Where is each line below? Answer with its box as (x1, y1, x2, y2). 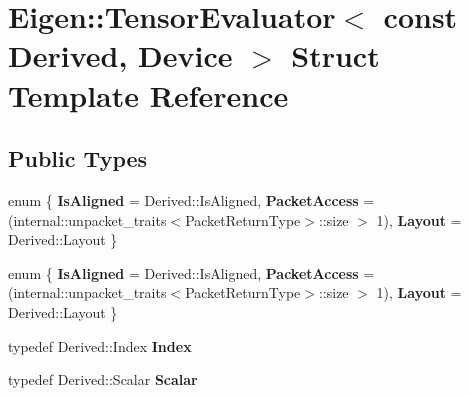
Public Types (8, 143, 148, 174)
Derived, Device (8, 35, 233, 76)
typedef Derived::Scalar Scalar (8, 369, 198, 390)
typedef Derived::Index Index (8, 335, 192, 356)
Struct (291, 35, 380, 76)
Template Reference (8, 74, 289, 115)
